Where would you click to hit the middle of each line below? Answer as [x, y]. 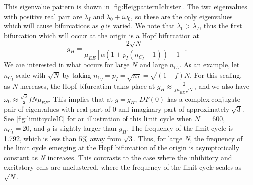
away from [105, 138]
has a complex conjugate [203, 98]
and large [153, 65]
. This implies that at [81, 98]
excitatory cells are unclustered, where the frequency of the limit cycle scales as [123, 167]
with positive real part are [43, 16]
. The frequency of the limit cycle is [180, 128]
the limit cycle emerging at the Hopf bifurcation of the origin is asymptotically [122, 148]
